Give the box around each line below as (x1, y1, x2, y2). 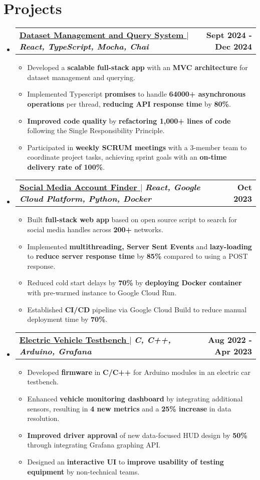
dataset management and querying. (27, 72, 135, 82)
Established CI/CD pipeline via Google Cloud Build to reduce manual (27, 304, 247, 314)
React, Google (145, 181, 200, 193)
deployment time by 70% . (27, 314, 108, 324)
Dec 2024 (215, 41, 252, 53)
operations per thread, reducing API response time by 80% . (27, 98, 231, 109)
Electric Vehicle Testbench (19, 333, 127, 345)
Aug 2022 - (207, 333, 252, 345)
